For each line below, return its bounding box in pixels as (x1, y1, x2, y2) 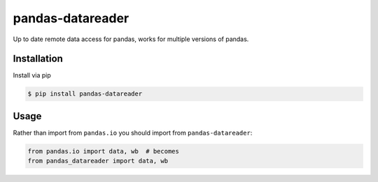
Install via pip (13, 71, 52, 79)
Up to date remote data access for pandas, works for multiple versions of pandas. (13, 35, 249, 43)
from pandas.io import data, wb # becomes (27, 147, 180, 155)
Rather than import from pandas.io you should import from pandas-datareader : (13, 128, 253, 137)
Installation (13, 53, 63, 65)
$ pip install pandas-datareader (27, 90, 143, 98)
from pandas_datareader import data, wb (27, 157, 168, 165)
